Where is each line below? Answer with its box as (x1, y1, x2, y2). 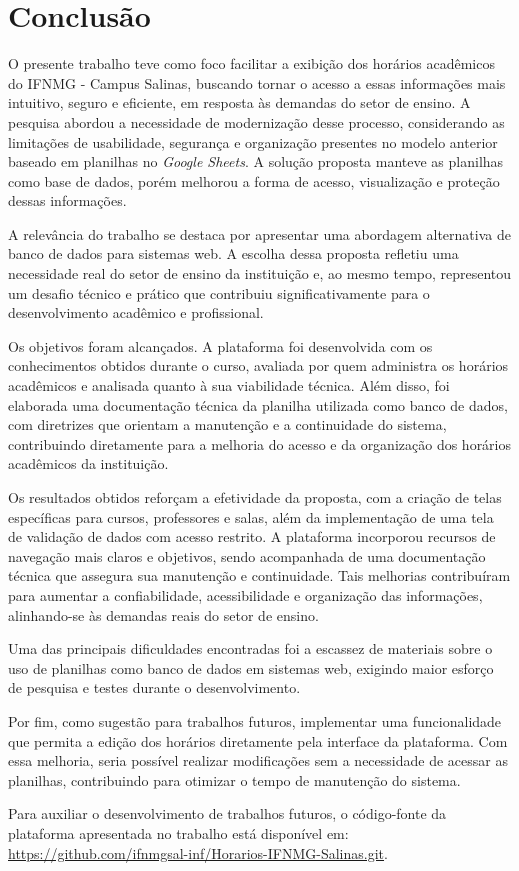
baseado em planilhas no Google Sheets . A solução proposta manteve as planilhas (8, 151, 504, 172)
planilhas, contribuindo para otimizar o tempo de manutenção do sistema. (8, 769, 461, 790)
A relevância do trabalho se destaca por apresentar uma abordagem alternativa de (8, 223, 511, 244)
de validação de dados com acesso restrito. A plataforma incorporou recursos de (8, 526, 496, 547)
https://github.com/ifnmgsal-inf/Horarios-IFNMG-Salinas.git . (8, 842, 388, 863)
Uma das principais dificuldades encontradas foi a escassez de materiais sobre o (8, 638, 493, 659)
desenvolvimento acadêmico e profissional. (8, 302, 264, 323)
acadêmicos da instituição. (8, 453, 169, 474)
